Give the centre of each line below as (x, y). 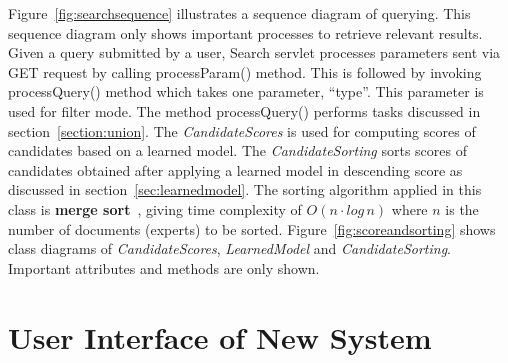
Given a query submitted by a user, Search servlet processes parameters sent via (254, 52)
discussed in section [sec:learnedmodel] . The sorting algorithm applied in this (245, 189)
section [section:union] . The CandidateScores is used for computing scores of (242, 130)
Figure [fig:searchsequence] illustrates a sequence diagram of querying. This (239, 13)
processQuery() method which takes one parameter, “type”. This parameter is (246, 91)
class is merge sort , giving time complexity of (155, 208)
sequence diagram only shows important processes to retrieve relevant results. (245, 32)
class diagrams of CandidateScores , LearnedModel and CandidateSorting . (230, 248)
